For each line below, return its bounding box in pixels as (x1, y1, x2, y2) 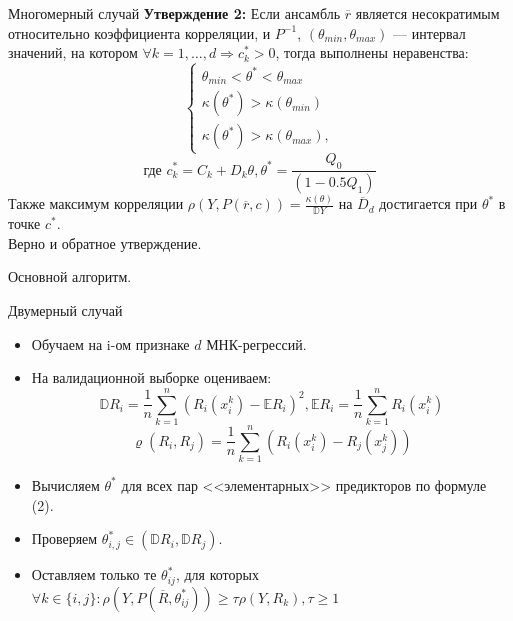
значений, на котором (8, 42, 138, 63)
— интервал (393, 22, 466, 43)
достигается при (379, 193, 478, 214)
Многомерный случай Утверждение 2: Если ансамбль (8, 3, 341, 23)
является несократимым (355, 3, 500, 23)
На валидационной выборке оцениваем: (31, 367, 272, 388)
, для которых (175, 564, 259, 585)
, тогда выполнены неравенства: (275, 42, 469, 63)
